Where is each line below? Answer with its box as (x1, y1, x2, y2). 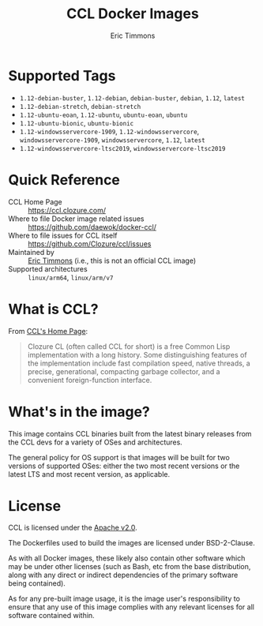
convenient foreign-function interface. (27, 375, 152, 384)
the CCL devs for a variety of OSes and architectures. (8, 437, 183, 447)
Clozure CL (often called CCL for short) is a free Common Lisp (27, 341, 231, 351)
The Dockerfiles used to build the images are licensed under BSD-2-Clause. (8, 538, 255, 548)
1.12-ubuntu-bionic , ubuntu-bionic (19, 118, 134, 127)
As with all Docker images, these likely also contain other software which (8, 553, 246, 563)
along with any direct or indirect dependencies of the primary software (8, 570, 239, 580)
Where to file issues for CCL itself (8, 231, 118, 240)
